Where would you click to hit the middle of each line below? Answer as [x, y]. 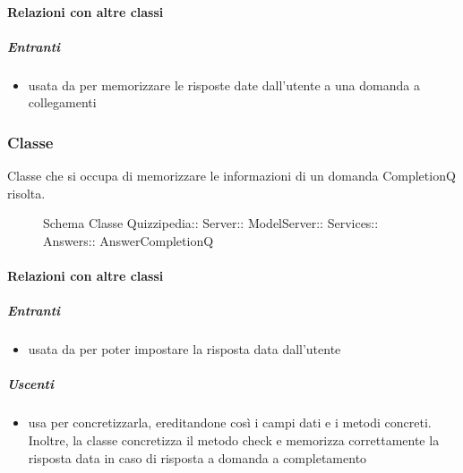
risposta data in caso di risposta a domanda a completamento [197, 457]
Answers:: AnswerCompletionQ [129, 240]
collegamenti [62, 102]
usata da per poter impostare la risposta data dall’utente [184, 349]
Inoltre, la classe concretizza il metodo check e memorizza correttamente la [234, 440]
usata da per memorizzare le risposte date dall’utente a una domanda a [224, 84]
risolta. [26, 193]
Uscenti [30, 384]
